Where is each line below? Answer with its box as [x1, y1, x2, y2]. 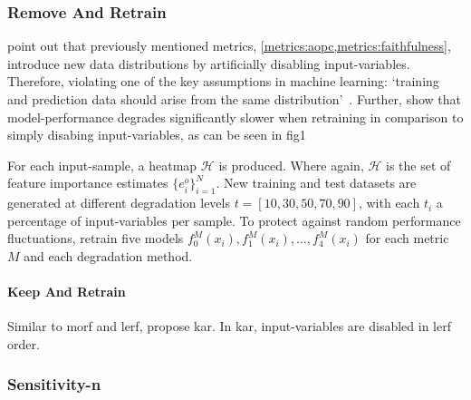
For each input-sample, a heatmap [7, 155, 197, 174]
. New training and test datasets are [216, 173, 417, 192]
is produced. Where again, [218, 155, 364, 174]
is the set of [386, 155, 451, 174]
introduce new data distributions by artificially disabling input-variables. [7, 54, 410, 73]
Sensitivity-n [7, 373, 101, 395]
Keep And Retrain [7, 282, 126, 301]
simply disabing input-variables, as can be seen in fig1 [7, 125, 306, 144]
